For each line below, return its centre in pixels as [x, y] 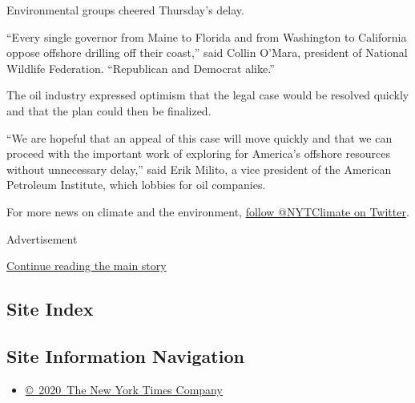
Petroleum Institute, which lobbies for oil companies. [136, 185]
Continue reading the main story [87, 266]
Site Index [50, 309]
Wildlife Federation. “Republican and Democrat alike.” [141, 68]
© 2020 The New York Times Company [124, 389]
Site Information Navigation [125, 355]
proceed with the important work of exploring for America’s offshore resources [198, 153]
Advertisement [42, 238]
